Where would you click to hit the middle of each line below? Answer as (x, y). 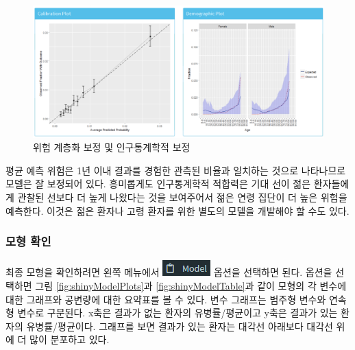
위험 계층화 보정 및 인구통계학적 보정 (112, 147)
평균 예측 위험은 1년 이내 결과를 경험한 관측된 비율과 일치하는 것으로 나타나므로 (176, 170)
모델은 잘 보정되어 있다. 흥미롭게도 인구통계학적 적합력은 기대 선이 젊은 (158, 184)
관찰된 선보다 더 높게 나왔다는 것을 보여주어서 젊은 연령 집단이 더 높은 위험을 (182, 197)
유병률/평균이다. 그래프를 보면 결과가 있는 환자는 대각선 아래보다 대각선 (180, 326)
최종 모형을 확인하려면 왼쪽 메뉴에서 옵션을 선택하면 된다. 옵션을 (169, 272)
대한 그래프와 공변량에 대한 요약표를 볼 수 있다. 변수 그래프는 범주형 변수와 (166, 299)
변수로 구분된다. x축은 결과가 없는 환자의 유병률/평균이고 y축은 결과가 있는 (177, 313)
